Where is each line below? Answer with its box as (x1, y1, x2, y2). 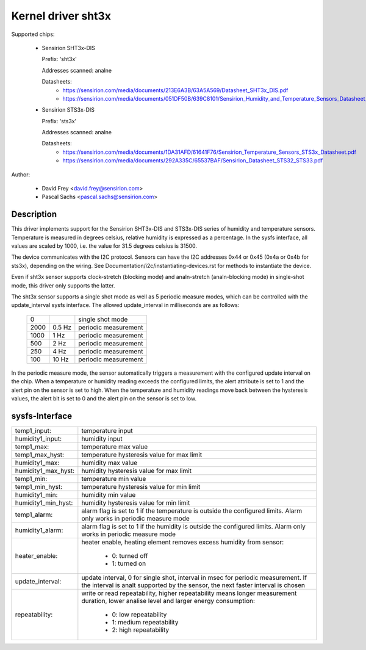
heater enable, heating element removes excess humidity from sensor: (81, 538, 284, 546)
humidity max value (81, 458, 137, 467)
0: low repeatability (112, 610, 167, 619)
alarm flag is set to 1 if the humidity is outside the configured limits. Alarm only (81, 522, 306, 530)
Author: (11, 171, 30, 178)
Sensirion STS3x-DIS (41, 106, 95, 114)
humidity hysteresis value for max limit (81, 466, 192, 475)
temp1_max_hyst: (15, 450, 64, 459)
